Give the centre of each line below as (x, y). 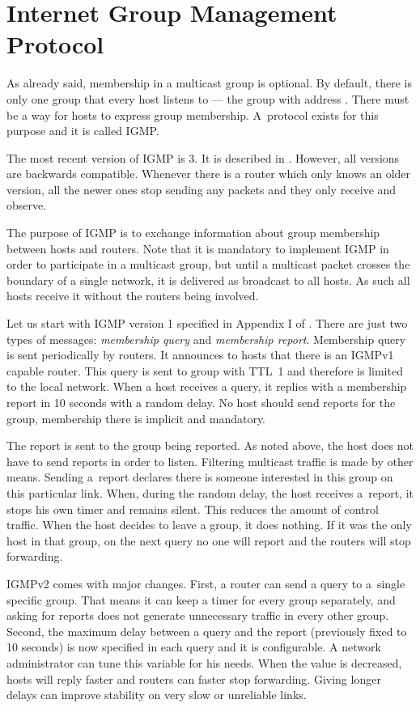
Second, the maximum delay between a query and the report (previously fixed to (207, 631)
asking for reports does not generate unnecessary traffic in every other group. (198, 615)
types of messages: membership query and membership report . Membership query (206, 339)
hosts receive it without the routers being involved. (133, 296)
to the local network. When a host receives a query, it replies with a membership (207, 386)
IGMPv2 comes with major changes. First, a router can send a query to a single (206, 583)
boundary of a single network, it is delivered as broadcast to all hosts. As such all (208, 280)
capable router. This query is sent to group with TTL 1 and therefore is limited (205, 370)
